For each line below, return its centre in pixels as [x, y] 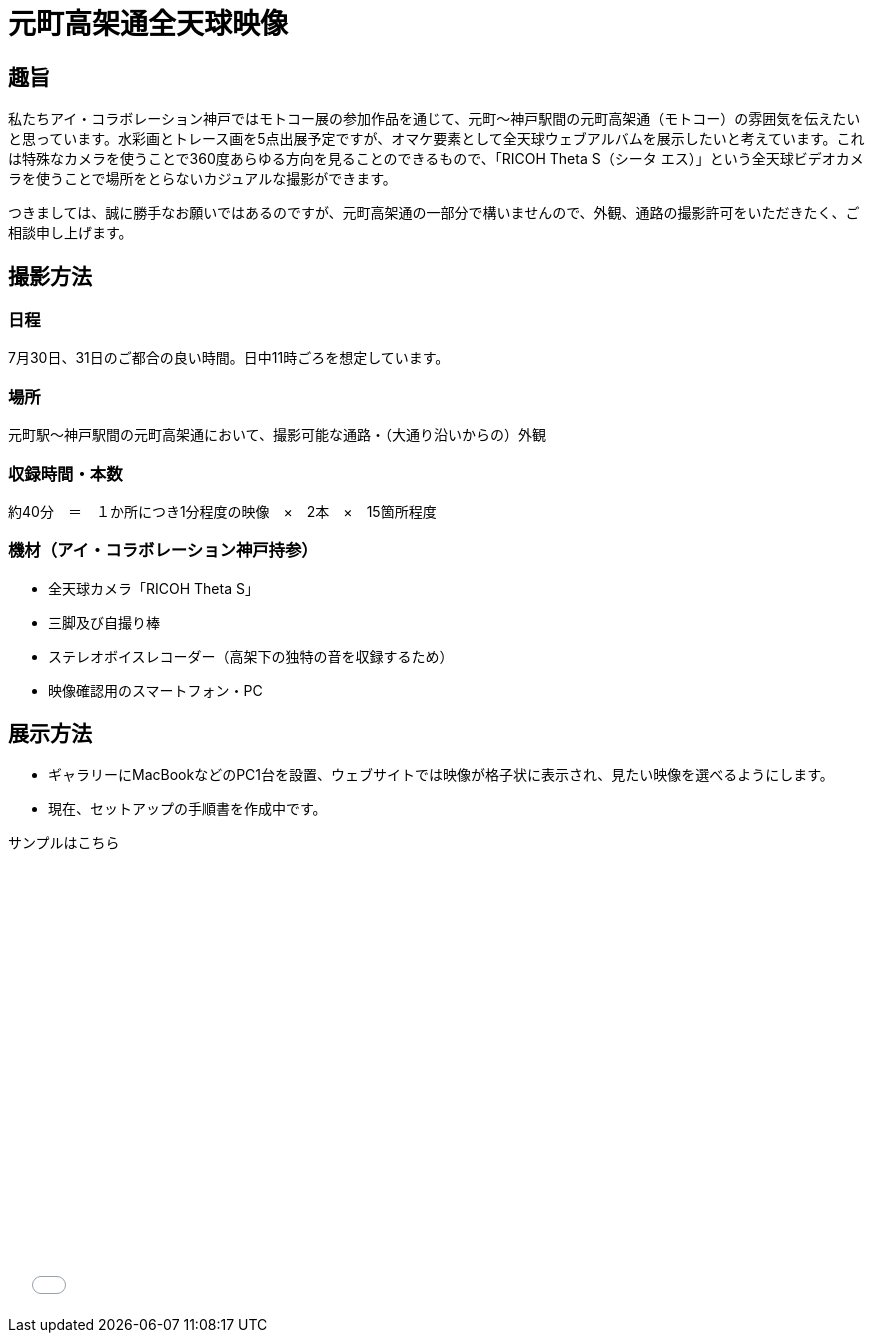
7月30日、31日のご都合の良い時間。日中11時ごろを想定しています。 [229, 358]
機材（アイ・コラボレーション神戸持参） [163, 550]
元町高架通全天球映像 [148, 24]
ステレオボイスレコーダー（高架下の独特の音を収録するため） [251, 656]
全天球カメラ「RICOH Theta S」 [153, 588]
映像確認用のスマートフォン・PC [155, 690]
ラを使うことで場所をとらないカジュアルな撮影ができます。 [202, 179]
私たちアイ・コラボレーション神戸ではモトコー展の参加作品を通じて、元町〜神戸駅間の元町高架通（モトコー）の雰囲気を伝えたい [434, 119]
